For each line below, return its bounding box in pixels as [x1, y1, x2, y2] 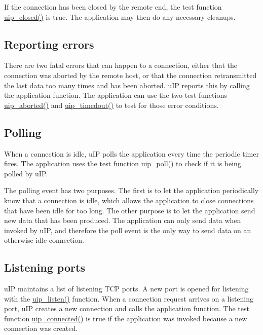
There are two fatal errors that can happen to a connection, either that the [4, 60, 237, 70]
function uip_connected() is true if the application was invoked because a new [4, 313, 247, 323]
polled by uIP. [4, 168, 48, 178]
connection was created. [4, 323, 78, 333]
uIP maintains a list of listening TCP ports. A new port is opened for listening [4, 283, 249, 294]
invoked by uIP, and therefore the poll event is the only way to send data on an [4, 225, 251, 235]
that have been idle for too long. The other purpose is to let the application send [4, 205, 255, 215]
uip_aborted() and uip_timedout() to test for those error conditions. [4, 99, 219, 110]
